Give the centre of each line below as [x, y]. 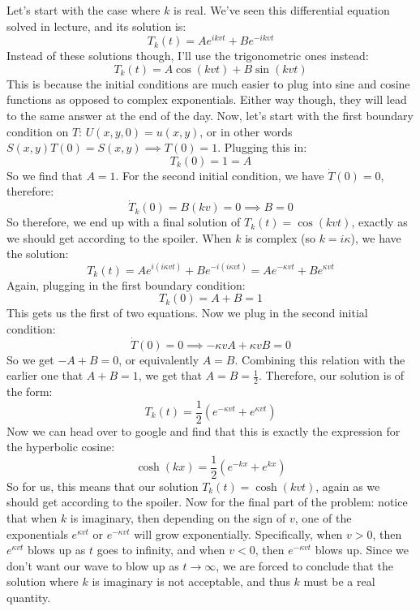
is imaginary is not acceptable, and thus [191, 581]
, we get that [170, 375]
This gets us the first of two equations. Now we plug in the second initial [187, 313]
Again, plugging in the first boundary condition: [126, 284]
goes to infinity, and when [161, 550]
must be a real [339, 581]
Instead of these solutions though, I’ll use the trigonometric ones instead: [188, 56]
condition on [38, 131]
